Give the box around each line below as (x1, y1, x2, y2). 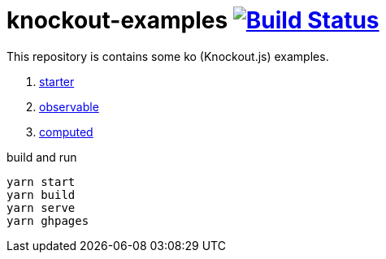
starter (39, 74, 75, 88)
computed (39, 124, 93, 139)
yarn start (7, 175, 76, 188)
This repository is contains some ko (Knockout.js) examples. (7, 49, 329, 63)
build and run (7, 149, 77, 164)
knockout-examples (7, 6, 228, 34)
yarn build (7, 188, 76, 201)
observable (39, 99, 99, 114)
